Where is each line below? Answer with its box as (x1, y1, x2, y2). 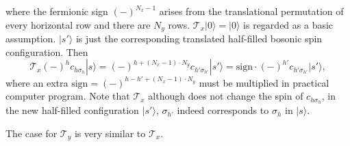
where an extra (5, 75, 68, 89)
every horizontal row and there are (5, 17, 151, 31)
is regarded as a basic (243, 17, 334, 31)
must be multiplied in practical (199, 75, 329, 89)
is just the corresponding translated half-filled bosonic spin (75, 31, 323, 46)
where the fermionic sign (5, 4, 108, 18)
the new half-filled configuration (5, 103, 139, 117)
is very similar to (74, 126, 146, 140)
